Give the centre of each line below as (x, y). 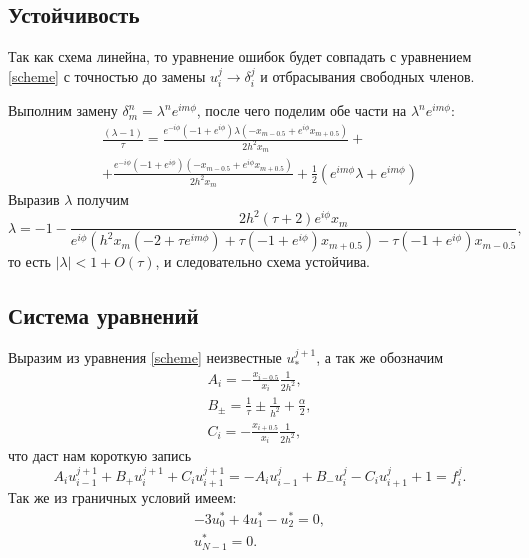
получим (103, 199)
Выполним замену (63, 110)
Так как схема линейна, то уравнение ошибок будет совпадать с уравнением (240, 56)
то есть (29, 261)
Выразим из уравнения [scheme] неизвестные (145, 356)
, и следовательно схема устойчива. (262, 261)
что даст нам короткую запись (100, 455)
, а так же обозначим (380, 356)
